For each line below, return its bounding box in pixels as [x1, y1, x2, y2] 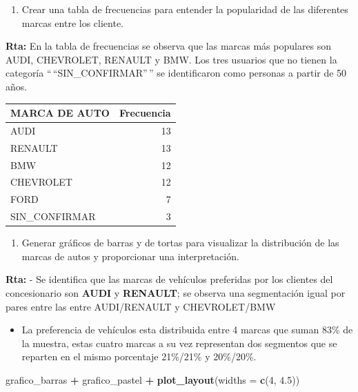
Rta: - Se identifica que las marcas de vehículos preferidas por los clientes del [6, 272, 333, 286]
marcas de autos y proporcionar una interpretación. [21, 248, 239, 263]
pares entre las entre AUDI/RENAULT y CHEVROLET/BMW [6, 299, 276, 313]
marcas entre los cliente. [21, 15, 123, 30]
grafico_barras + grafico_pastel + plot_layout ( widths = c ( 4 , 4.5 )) [6, 372, 300, 386]
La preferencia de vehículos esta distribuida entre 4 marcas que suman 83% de [21, 322, 353, 337]
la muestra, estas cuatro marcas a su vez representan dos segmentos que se [21, 335, 337, 350]
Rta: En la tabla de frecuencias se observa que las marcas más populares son [6, 39, 332, 53]
